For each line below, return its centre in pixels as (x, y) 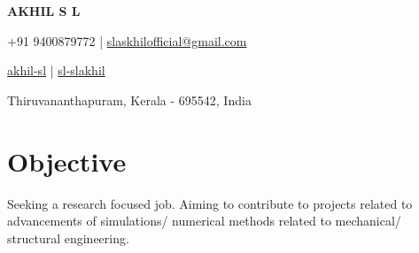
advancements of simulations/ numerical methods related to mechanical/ (204, 221)
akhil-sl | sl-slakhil (56, 70)
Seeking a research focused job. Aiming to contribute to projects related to (210, 203)
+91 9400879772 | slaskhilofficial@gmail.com (127, 40)
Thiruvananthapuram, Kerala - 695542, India (129, 100)
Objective (67, 161)
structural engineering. (68, 238)
